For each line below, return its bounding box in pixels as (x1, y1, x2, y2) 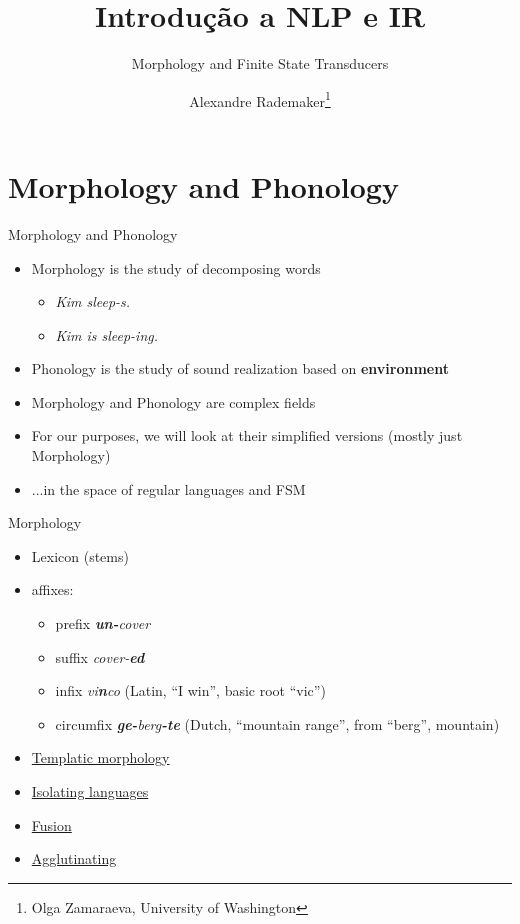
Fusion (31, 814, 72, 835)
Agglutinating (31, 848, 117, 869)
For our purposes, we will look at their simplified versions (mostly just (31, 425, 463, 446)
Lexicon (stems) (31, 545, 129, 566)
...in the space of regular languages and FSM (31, 478, 306, 499)
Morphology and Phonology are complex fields (31, 391, 316, 412)
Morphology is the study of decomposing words (31, 257, 321, 278)
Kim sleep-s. (55, 291, 131, 312)
